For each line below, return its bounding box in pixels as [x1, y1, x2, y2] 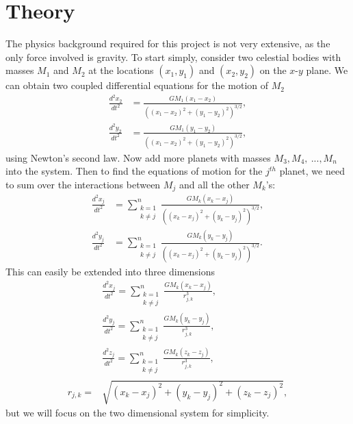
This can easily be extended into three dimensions [5, 264, 215, 278]
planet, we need [279, 164, 345, 178]
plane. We [306, 63, 348, 77]
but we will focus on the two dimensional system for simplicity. [5, 405, 270, 419]
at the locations [88, 63, 154, 77]
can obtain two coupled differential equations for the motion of [5, 78, 269, 92]
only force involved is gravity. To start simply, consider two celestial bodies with [5, 49, 341, 64]
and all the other [179, 177, 250, 192]
